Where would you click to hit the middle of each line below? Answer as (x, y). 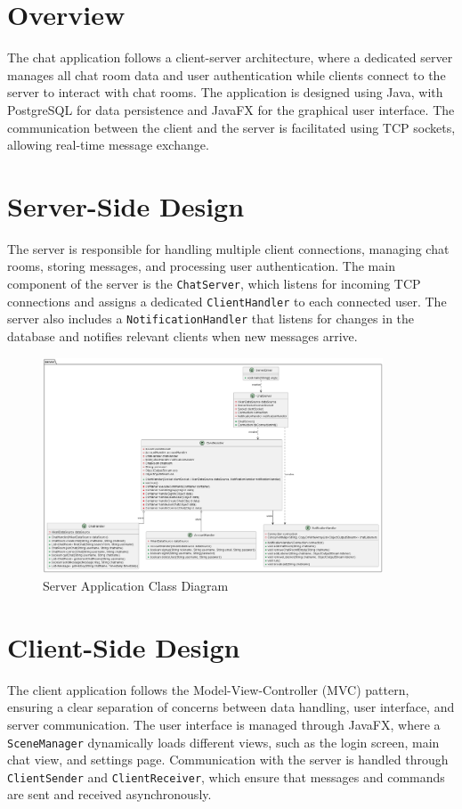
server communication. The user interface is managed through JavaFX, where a (224, 724)
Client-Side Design (124, 646)
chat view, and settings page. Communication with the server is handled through (228, 760)
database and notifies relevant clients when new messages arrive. (182, 335)
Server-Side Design (126, 205)
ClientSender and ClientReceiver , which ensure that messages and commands (226, 776)
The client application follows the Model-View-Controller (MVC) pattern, (208, 689)
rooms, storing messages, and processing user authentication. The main (201, 266)
